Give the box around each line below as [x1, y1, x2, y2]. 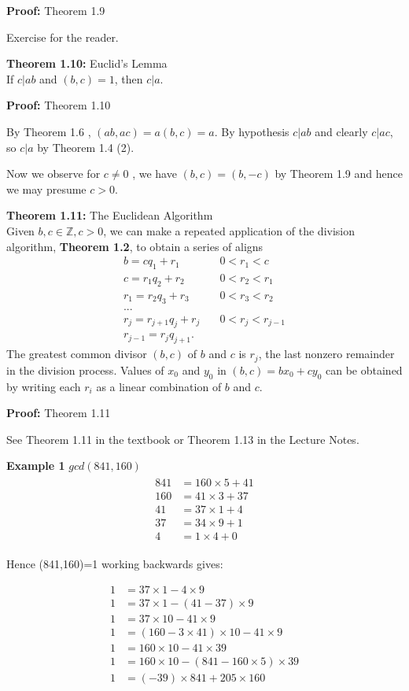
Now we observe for [6, 165, 101, 182]
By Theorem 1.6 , [6, 123, 91, 139]
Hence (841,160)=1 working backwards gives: [6, 556, 223, 572]
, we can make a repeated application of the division [103, 222, 356, 238]
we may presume [6, 180, 87, 197]
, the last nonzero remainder [258, 345, 395, 362]
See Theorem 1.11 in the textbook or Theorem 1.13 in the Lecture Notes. [6, 430, 359, 447]
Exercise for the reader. [6, 28, 119, 45]
